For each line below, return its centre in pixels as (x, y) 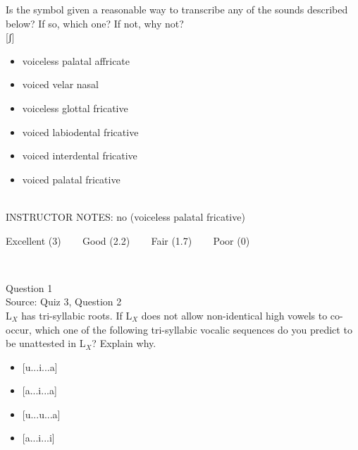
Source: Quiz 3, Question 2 (64, 302)
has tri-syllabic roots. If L (77, 315)
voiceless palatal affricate (76, 60)
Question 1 (29, 287)
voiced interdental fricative (80, 156)
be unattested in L (46, 343)
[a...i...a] (39, 390)
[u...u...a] (41, 414)
